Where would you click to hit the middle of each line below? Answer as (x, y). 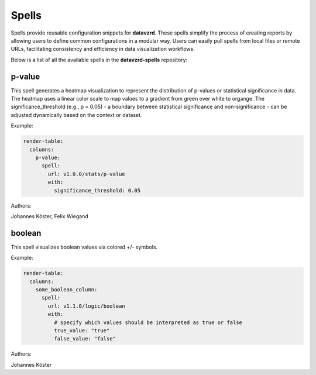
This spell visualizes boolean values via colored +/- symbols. (84, 247)
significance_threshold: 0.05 (97, 190)
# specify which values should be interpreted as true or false (148, 322)
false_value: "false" (85, 339)
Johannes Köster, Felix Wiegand (50, 216)
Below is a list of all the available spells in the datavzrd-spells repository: (99, 60)
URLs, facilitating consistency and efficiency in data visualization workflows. (103, 49)
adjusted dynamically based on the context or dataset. (76, 115)
